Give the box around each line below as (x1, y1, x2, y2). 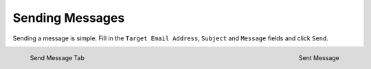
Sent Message (298, 53, 339, 61)
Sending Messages (12, 10, 125, 25)
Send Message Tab (30, 53, 85, 61)
